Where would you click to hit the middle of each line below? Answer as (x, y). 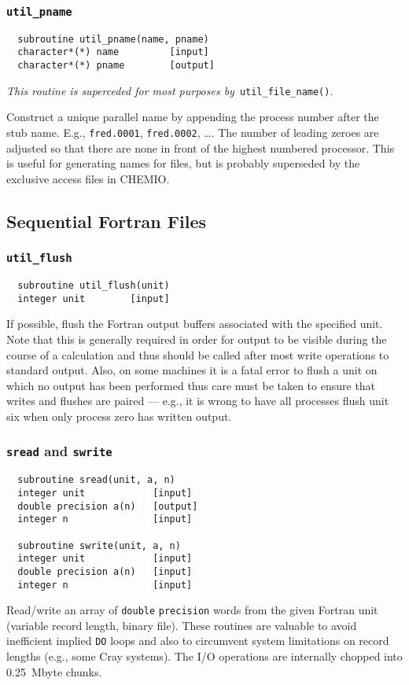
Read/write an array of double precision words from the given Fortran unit (192, 610)
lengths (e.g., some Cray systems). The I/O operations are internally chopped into (204, 656)
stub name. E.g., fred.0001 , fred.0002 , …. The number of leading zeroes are (193, 132)
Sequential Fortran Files (106, 221)
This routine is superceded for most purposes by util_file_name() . (170, 90)
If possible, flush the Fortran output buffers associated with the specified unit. (195, 324)
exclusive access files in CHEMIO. (88, 178)
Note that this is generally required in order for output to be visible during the (197, 339)
